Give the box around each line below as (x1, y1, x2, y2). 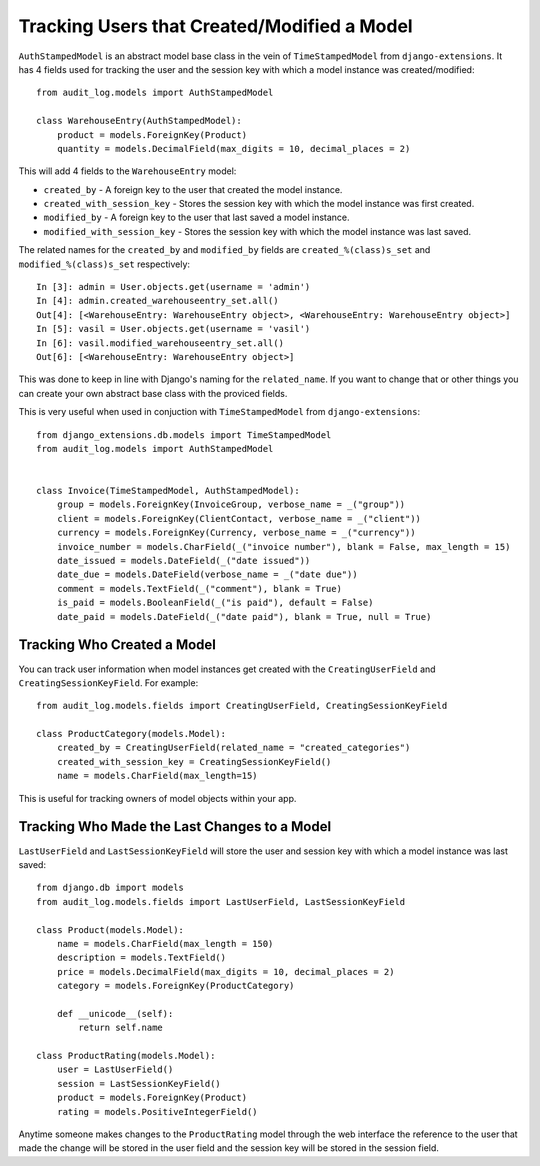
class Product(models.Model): (36, 924, 185, 935)
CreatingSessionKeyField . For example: (18, 676, 199, 689)
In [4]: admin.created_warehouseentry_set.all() (36, 295, 279, 307)
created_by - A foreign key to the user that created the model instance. (43, 183, 343, 195)
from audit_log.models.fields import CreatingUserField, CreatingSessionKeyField (36, 700, 448, 712)
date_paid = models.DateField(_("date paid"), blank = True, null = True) (56, 611, 432, 622)
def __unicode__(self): (56, 1008, 174, 1019)
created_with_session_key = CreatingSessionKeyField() (56, 756, 332, 767)
